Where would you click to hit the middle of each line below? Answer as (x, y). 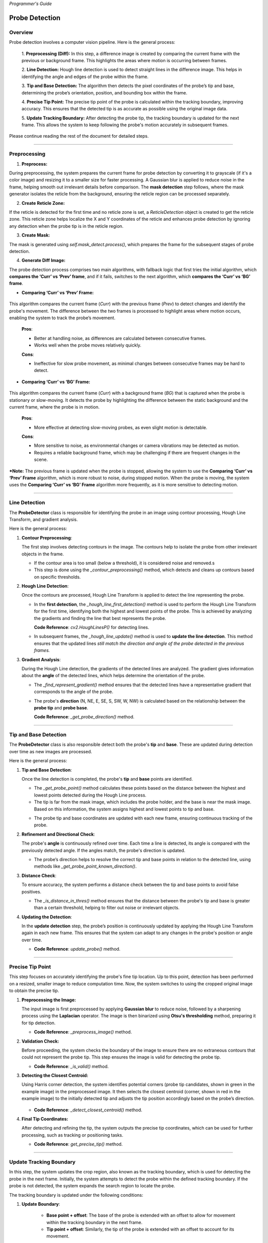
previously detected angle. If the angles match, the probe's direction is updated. (103, 850)
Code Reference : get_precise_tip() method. (78, 1144)
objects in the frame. (43, 554)
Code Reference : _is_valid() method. (71, 1066)
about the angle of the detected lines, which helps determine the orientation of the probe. (113, 676)
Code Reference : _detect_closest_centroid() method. (88, 1110)
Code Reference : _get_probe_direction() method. (84, 717)
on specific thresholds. (58, 577)
